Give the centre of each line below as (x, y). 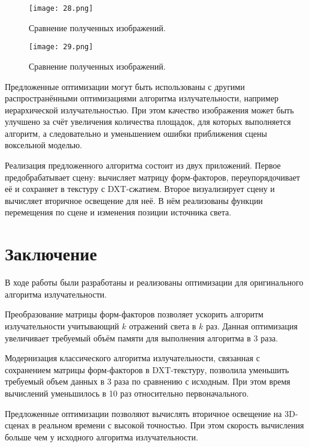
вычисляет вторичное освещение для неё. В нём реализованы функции (134, 200)
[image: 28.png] (61, 8)
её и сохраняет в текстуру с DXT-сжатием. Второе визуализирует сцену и (140, 189)
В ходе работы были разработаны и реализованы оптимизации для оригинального (154, 282)
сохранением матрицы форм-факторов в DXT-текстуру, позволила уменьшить (147, 369)
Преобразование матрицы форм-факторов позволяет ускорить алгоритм (134, 314)
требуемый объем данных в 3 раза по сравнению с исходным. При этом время (148, 381)
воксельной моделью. (44, 145)
